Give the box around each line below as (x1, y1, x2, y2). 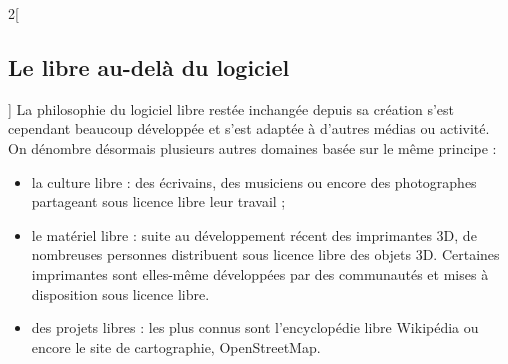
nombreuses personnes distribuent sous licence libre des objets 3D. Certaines (31, 244, 500, 265)
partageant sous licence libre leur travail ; (31, 191, 286, 212)
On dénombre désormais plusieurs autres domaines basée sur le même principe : (8, 137, 497, 158)
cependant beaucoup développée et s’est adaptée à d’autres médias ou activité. (8, 118, 490, 139)
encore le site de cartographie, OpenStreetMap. (31, 336, 321, 357)
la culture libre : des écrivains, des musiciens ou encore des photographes (31, 171, 477, 192)
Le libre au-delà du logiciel (8, 51, 290, 82)
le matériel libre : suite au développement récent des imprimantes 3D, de (31, 224, 477, 245)
